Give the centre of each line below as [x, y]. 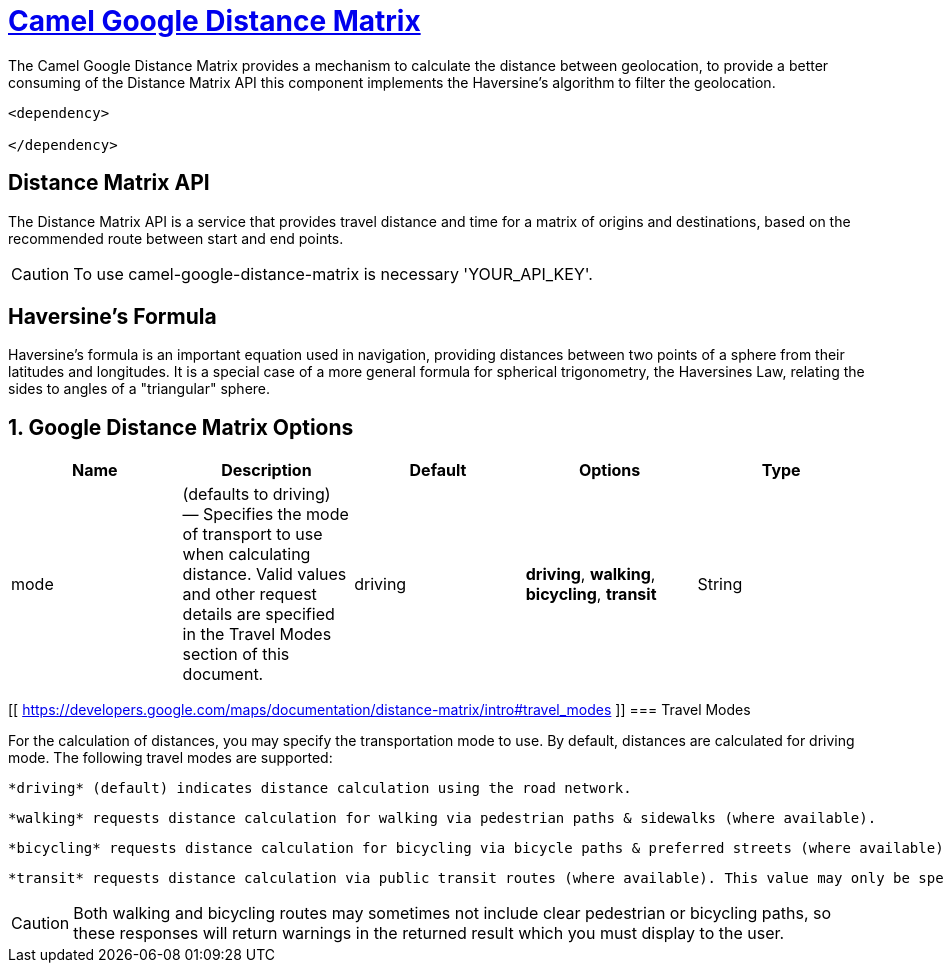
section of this [236, 654]
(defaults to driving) [256, 494]
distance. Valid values [264, 574]
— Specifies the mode [265, 514]
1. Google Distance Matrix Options [181, 427]
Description [266, 470]
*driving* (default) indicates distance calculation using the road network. [320, 788]
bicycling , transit [591, 594]
